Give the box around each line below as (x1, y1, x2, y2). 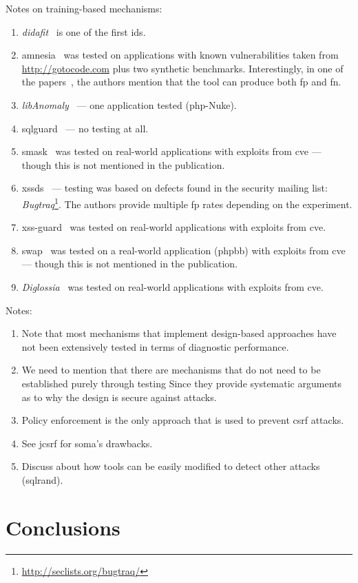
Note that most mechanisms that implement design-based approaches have (21, 326, 337, 340)
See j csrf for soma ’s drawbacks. (21, 436, 153, 450)
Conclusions (6, 513, 120, 541)
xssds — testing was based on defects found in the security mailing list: (21, 181, 328, 195)
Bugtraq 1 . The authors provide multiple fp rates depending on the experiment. (21, 194, 352, 211)
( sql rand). (21, 472, 63, 487)
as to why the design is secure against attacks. (21, 389, 217, 404)
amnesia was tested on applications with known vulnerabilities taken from (21, 48, 339, 62)
